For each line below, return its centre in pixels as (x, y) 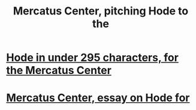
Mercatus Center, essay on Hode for (98, 98)
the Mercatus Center (59, 71)
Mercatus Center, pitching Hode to (101, 11)
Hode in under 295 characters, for (92, 58)
